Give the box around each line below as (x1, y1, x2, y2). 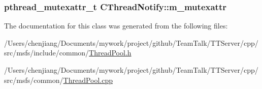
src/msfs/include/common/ (4, 47, 89, 58)
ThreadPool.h (89, 47, 132, 58)
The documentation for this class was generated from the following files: (4, 20, 228, 31)
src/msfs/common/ (4, 74, 63, 85)
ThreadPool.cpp (63, 74, 113, 85)
